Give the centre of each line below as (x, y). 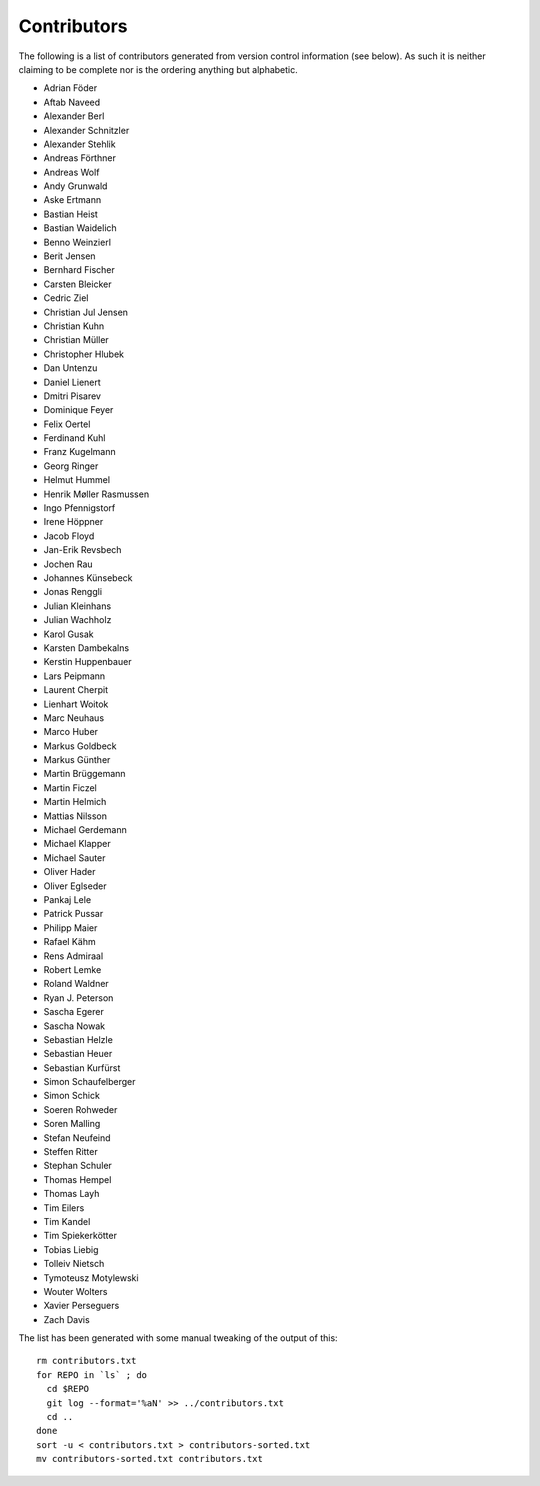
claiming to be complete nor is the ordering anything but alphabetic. (158, 69)
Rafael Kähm (69, 942)
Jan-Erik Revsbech (82, 550)
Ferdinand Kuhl (74, 438)
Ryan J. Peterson (78, 997)
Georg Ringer (71, 466)
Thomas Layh (71, 1194)
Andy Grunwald (75, 186)
